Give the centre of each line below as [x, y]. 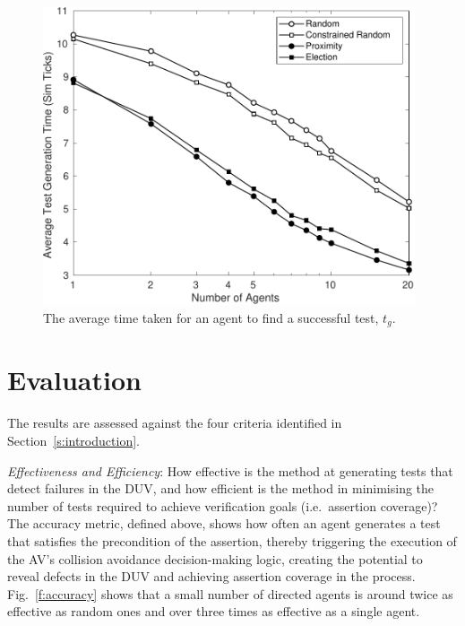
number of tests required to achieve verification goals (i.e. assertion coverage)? [223, 505]
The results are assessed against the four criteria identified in [175, 423]
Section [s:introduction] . [73, 440]
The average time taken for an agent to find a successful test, [211, 317]
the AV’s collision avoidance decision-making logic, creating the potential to [215, 558]
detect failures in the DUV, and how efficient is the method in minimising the [221, 488]
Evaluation [74, 380]
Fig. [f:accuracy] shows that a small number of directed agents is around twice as [230, 593]
